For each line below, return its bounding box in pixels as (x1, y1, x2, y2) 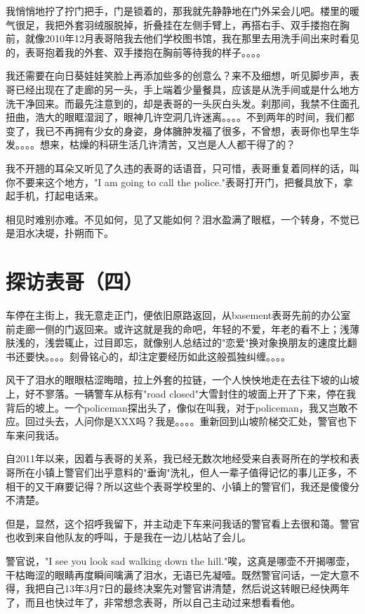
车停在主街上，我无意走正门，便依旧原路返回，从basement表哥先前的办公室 (6, 308, 351, 322)
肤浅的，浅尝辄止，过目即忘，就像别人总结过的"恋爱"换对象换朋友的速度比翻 (6, 335, 357, 350)
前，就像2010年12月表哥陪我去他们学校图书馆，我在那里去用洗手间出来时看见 (6, 31, 359, 46)
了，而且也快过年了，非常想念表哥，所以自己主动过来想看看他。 (6, 594, 300, 609)
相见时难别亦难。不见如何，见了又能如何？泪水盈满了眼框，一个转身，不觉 (6, 211, 350, 226)
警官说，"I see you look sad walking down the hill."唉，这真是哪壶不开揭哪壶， (6, 553, 356, 568)
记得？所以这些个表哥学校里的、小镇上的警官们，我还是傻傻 (74, 478, 350, 493)
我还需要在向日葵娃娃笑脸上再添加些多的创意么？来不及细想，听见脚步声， (6, 68, 350, 83)
